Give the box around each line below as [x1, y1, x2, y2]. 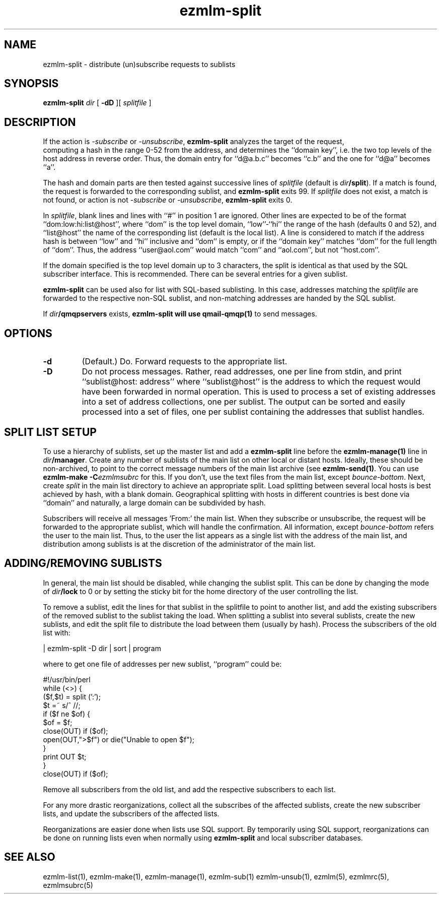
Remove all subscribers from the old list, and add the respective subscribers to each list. [43, 785, 336, 794]
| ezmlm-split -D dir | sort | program [43, 644, 161, 653]
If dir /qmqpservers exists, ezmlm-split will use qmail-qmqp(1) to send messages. [43, 309, 317, 318]
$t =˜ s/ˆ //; [43, 700, 81, 710]
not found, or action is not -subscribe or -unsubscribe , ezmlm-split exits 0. [43, 196, 292, 205]
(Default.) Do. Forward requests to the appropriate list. [82, 356, 287, 367]
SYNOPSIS [4, 77, 59, 90]
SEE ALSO [4, 851, 55, 864]
